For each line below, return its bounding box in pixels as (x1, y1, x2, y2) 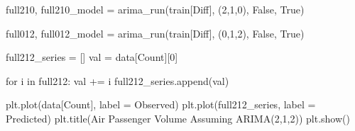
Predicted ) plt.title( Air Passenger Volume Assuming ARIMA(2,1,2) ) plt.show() (6, 110, 350, 125)
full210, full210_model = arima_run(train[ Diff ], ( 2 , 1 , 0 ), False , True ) (6, 2, 305, 16)
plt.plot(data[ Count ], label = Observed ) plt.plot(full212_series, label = (6, 97, 316, 112)
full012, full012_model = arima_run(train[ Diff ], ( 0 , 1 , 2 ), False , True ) (6, 25, 305, 40)
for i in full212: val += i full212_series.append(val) (6, 73, 229, 88)
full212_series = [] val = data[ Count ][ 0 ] (6, 50, 178, 64)
